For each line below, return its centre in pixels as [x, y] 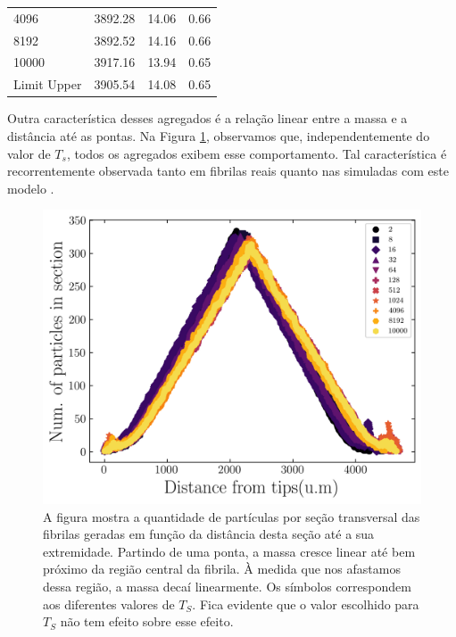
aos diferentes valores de [109, 604]
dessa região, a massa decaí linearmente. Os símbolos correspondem [227, 586]
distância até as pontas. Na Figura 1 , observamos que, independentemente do [219, 135]
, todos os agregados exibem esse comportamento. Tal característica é [257, 153]
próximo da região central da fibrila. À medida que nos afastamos [222, 569]
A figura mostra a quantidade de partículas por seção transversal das [232, 516]
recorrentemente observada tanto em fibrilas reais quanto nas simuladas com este [228, 171]
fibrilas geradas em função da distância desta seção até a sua [209, 534]
